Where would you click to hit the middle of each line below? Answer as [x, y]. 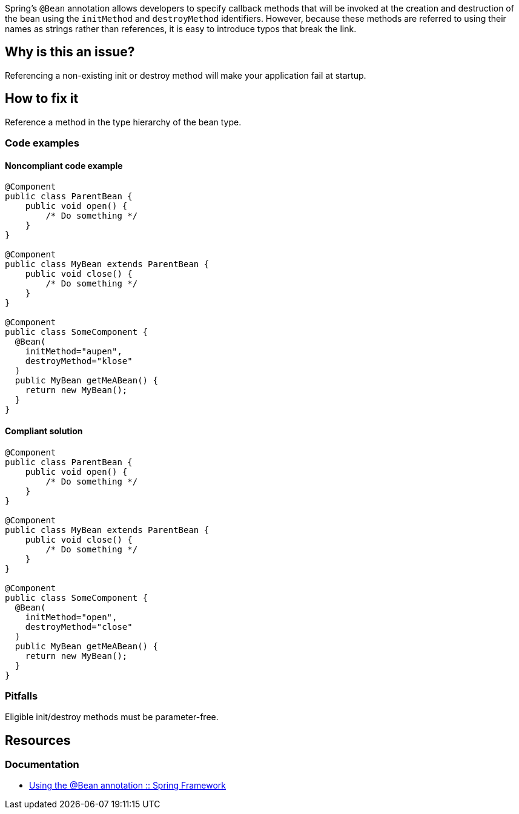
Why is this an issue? [70, 52]
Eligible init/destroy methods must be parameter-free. [112, 717]
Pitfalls [21, 696]
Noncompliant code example [64, 165]
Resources [38, 740]
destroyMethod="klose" [79, 361]
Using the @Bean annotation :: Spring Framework [127, 786]
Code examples [42, 143]
